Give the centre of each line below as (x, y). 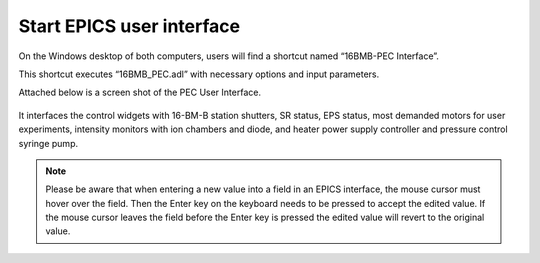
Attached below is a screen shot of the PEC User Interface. (140, 92)
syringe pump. (48, 143)
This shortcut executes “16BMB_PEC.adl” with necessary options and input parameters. (199, 74)
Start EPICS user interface (129, 26)
